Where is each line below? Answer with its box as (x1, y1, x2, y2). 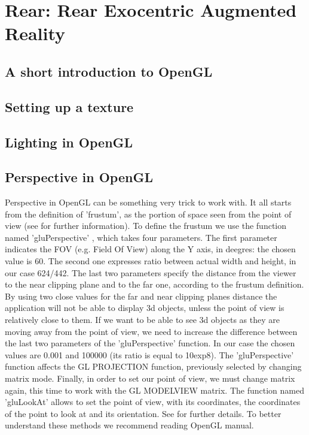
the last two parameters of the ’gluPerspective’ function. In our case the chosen (5, 337, 295, 349)
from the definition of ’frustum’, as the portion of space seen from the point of (5, 207, 292, 220)
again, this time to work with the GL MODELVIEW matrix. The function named (5, 383, 304, 396)
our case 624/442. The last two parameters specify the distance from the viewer (5, 266, 296, 279)
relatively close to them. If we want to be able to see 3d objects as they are (5, 313, 280, 326)
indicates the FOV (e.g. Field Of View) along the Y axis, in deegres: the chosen (5, 243, 296, 255)
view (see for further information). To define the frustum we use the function (5, 219, 287, 232)
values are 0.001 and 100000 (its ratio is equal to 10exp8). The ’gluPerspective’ (5, 348, 294, 361)
